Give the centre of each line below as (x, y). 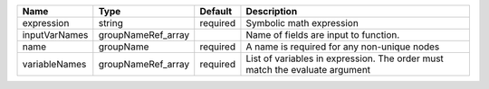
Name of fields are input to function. (323, 35)
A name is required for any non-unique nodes (343, 47)
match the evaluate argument (308, 70)
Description (272, 11)
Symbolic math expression (302, 23)
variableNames (54, 64)
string (111, 23)
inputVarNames (55, 35)
